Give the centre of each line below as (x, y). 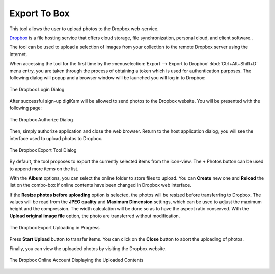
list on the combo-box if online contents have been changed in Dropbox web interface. (101, 185)
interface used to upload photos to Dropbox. (56, 139)
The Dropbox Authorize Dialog (41, 120)
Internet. (18, 54)
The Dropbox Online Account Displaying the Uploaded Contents (76, 260)
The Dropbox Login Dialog (37, 90)
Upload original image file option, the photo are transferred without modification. (95, 216)
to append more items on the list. (44, 169)
